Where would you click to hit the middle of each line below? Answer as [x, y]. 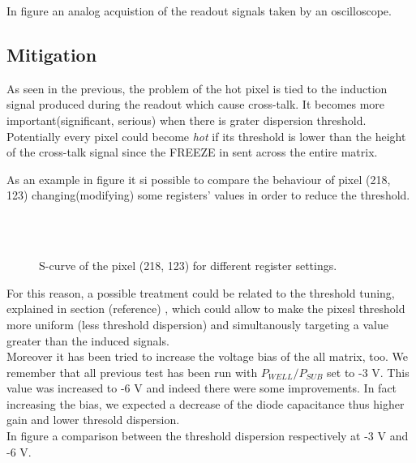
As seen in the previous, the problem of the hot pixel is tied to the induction [197, 88]
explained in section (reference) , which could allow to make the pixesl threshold [206, 309]
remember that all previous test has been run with [132, 372]
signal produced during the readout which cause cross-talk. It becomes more [196, 104]
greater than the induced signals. [88, 340]
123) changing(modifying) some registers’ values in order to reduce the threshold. [208, 195]
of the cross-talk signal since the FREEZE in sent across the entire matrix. [192, 152]
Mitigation [52, 54]
